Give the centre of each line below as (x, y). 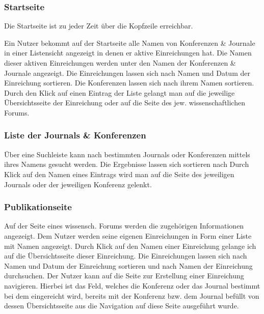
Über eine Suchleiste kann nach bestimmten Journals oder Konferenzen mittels (127, 154)
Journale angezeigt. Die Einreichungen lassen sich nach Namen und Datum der (127, 73)
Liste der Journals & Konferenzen (75, 135)
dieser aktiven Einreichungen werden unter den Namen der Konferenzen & (120, 63)
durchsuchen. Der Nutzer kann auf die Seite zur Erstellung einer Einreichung (124, 276)
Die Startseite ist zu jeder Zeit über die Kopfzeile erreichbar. (99, 26)
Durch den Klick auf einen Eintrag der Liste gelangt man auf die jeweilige (120, 92)
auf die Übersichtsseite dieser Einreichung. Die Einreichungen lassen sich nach (126, 256)
